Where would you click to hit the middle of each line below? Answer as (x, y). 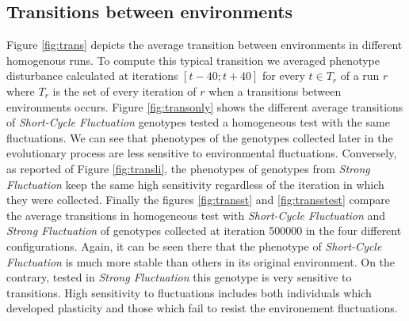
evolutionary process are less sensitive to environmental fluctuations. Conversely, (202, 153)
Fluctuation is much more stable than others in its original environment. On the (201, 261)
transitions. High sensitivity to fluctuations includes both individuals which (189, 292)
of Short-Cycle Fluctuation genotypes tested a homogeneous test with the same (198, 122)
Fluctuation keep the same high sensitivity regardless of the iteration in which (195, 184)
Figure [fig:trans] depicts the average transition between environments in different (204, 45)
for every (284, 76)
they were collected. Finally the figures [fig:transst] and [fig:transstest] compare (198, 200)
